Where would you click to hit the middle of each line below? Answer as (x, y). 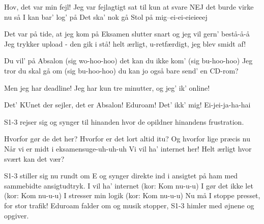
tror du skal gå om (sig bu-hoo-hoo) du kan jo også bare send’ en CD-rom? (121, 70)
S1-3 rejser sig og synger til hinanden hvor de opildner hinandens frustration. (124, 121)
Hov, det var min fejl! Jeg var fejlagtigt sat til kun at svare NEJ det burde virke (129, 7)
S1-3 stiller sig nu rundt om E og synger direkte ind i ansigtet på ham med (121, 176)
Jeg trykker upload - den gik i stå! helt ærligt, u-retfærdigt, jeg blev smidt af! (125, 43)
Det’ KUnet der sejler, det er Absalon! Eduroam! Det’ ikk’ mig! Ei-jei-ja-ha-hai (127, 105)
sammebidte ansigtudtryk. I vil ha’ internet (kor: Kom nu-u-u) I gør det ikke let (129, 185)
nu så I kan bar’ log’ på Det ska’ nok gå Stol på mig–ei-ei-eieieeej (106, 16)
